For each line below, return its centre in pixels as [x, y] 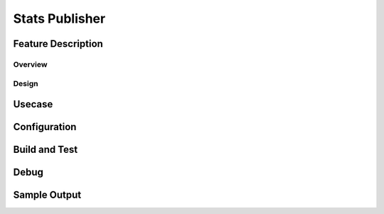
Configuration [45, 127]
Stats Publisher [59, 18]
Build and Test [46, 150]
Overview [30, 64]
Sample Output [47, 195]
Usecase [33, 104]
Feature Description [58, 44]
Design [26, 83]
